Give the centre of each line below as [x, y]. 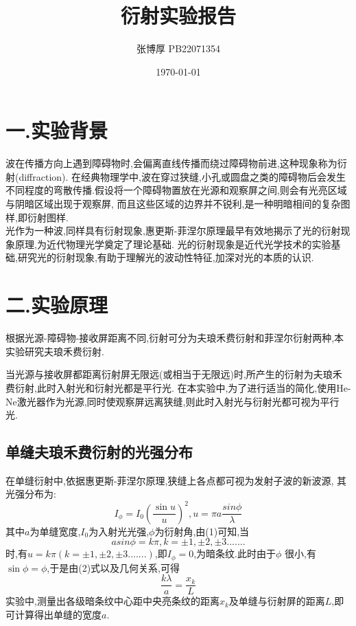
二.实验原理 [57, 305]
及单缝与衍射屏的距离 [277, 601]
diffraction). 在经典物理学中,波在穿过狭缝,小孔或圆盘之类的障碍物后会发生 [182, 176]
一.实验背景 [57, 130]
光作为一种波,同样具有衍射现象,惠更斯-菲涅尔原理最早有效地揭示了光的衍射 [173, 231]
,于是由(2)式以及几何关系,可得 [114, 567]
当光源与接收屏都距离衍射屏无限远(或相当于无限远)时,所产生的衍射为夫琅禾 [174, 374]
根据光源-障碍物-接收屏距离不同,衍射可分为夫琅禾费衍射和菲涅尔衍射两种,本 [175, 338]
